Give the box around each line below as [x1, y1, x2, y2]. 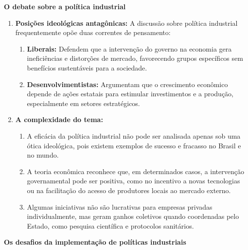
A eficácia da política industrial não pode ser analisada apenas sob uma [27, 130, 241, 141]
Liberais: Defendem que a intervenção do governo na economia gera [27, 43, 232, 54]
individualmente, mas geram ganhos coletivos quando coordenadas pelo [27, 211, 239, 221]
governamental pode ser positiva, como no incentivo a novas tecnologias [27, 176, 240, 186]
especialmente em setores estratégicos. [27, 98, 140, 108]
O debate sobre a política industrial [4, 1, 126, 11]
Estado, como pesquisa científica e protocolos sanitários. [27, 220, 194, 231]
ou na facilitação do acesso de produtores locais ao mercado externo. [27, 185, 231, 195]
